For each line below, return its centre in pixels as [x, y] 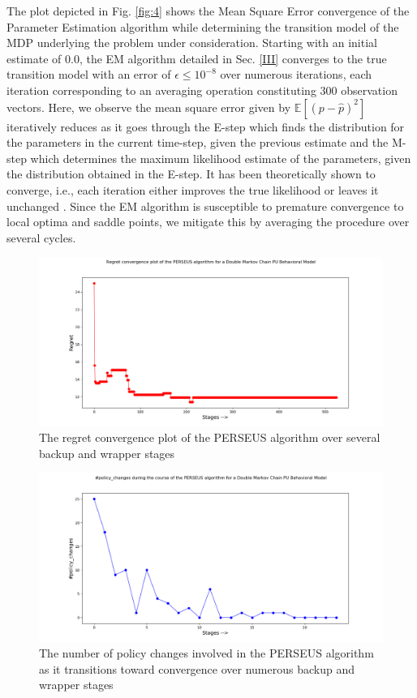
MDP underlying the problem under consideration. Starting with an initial [192, 43]
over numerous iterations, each [296, 74]
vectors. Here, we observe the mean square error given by [149, 107]
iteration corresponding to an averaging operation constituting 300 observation [202, 90]
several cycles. [41, 237]
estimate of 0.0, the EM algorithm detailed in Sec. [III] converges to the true [197, 58]
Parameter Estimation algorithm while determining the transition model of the [203, 26]
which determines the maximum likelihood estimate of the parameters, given [221, 158]
